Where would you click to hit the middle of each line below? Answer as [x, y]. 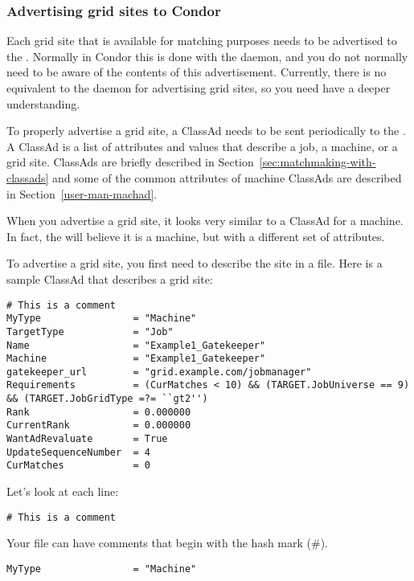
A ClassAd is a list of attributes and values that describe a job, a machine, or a [202, 146]
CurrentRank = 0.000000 [99, 426]
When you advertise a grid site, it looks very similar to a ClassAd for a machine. [205, 221]
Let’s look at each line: [63, 491]
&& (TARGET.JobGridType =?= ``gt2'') [107, 399]
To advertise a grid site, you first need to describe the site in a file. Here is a [195, 263]
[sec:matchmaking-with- [318, 162]
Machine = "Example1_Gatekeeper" [136, 359]
